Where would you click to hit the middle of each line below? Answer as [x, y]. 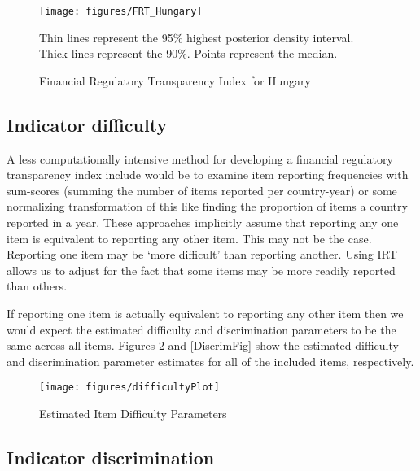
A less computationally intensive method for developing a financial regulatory [200, 158]
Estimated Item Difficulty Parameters [133, 414]
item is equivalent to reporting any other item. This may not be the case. [189, 238]
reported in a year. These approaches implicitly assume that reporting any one [203, 222]
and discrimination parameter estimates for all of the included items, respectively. [210, 361]
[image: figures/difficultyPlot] [129, 388]
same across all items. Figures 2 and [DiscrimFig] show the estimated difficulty [203, 345]
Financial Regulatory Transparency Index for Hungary [175, 80]
